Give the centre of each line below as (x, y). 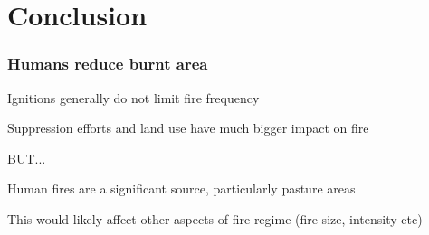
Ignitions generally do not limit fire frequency (133, 97)
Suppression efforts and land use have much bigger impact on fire (188, 128)
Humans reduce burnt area (108, 64)
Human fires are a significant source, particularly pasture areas (181, 188)
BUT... (27, 158)
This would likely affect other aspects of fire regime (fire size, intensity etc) (215, 218)
